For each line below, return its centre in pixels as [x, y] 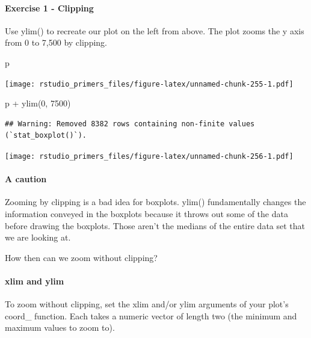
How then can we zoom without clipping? [81, 257]
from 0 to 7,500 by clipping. [56, 42]
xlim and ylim [35, 281]
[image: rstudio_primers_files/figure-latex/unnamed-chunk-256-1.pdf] [149, 157]
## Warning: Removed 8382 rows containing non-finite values [130, 124]
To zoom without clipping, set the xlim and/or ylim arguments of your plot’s [147, 304]
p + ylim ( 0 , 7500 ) [38, 103]
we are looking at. [38, 237]
